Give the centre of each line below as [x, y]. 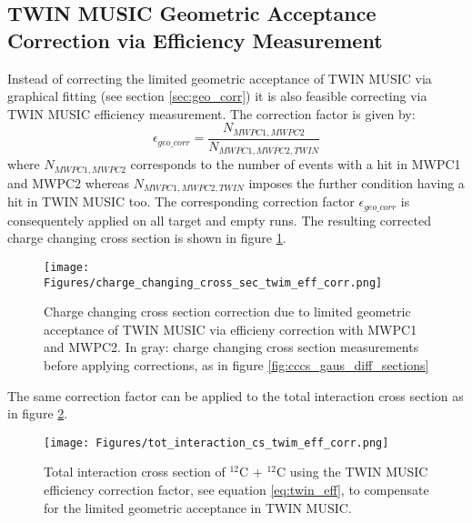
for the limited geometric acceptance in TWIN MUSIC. [198, 507]
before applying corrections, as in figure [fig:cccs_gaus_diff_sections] [236, 364]
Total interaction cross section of [135, 472]
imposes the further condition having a [357, 182]
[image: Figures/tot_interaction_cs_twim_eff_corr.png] [216, 443]
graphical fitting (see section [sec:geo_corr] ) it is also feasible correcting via [217, 96]
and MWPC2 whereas [69, 182]
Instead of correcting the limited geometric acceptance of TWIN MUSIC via [220, 78]
